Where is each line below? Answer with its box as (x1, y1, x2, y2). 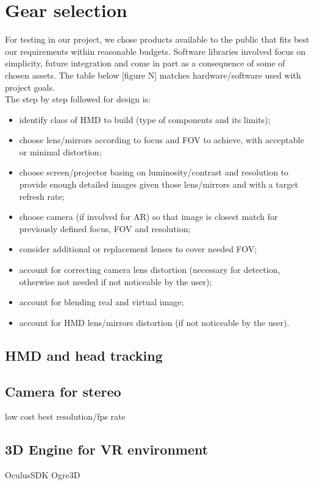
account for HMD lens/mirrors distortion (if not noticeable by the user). (19, 316, 290, 328)
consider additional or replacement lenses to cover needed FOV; (19, 242, 257, 255)
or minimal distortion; (19, 145, 102, 158)
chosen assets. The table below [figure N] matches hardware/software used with (5, 68, 301, 81)
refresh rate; (19, 189, 65, 202)
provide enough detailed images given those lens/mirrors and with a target (19, 178, 298, 191)
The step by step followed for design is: (5, 93, 151, 105)
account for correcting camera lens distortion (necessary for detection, (19, 263, 280, 276)
